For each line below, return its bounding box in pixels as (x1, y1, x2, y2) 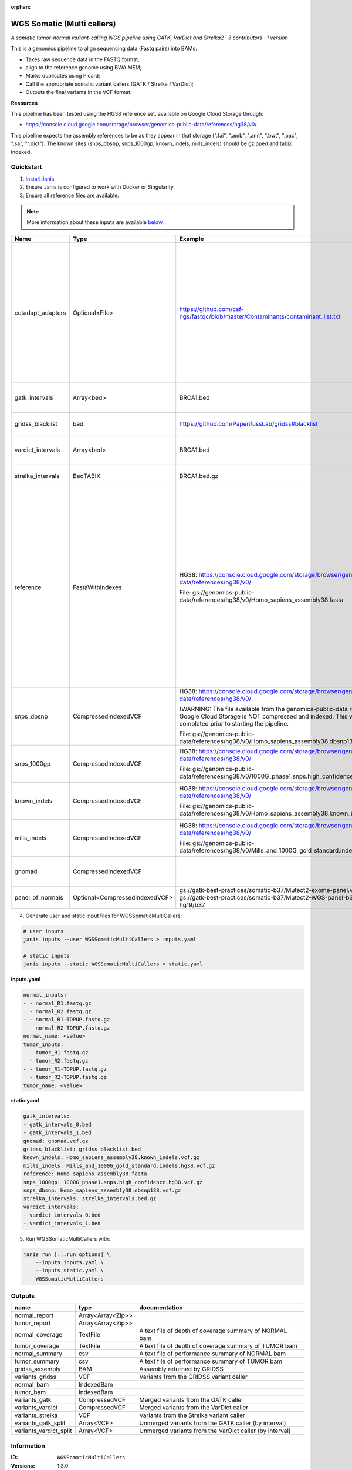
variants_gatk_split (14, 1419, 66, 1427)
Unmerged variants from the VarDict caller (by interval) (139, 1426, 291, 1435)
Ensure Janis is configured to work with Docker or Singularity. (25, 183, 175, 191)
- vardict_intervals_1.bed (23, 1220, 101, 1227)
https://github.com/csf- (179, 305, 244, 313)
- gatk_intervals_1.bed (23, 1130, 92, 1136)
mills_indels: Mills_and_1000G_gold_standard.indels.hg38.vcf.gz (23, 1162, 215, 1169)
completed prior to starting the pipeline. (179, 719, 289, 727)
